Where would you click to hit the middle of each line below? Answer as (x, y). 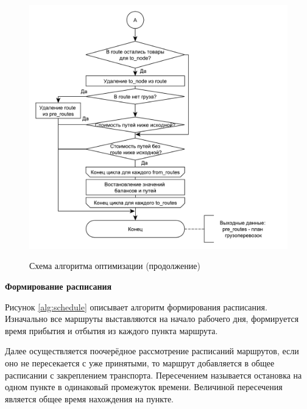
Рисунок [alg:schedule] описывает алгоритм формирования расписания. (136, 306)
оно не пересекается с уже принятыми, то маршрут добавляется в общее (140, 362)
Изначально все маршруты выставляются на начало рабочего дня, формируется (152, 319)
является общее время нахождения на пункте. (90, 398)
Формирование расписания (58, 286)
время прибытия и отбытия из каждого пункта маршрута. (111, 330)
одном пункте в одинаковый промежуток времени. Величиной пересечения (144, 387)
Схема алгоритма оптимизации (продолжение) (115, 266)
